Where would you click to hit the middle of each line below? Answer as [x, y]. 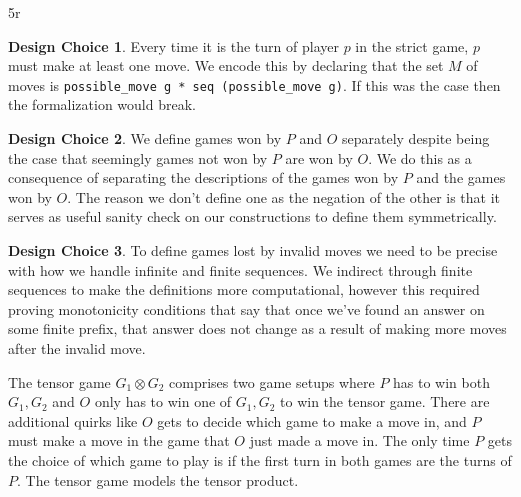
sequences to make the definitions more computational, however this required [244, 289]
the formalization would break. [102, 104]
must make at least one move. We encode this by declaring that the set [226, 65]
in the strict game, [412, 45]
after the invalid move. [77, 347]
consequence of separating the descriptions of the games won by [203, 177]
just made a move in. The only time [359, 440]
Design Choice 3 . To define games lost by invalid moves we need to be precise [253, 250]
